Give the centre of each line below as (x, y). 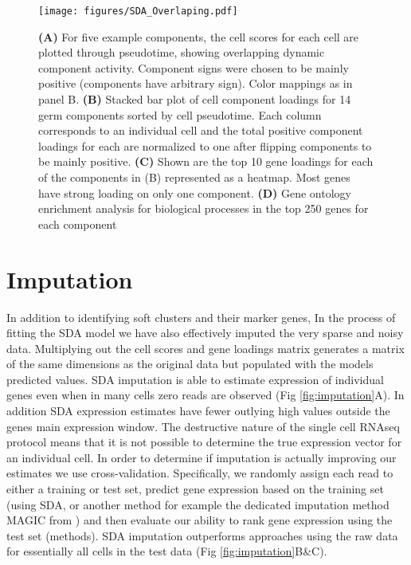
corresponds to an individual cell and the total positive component (201, 130)
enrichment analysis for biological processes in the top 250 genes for (204, 208)
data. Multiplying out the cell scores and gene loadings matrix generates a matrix (205, 348)
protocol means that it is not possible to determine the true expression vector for (204, 442)
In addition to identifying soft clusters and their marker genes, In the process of (201, 317)
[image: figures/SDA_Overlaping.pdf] (138, 11)
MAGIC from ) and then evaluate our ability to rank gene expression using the (200, 520)
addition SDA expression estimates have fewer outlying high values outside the (198, 411)
